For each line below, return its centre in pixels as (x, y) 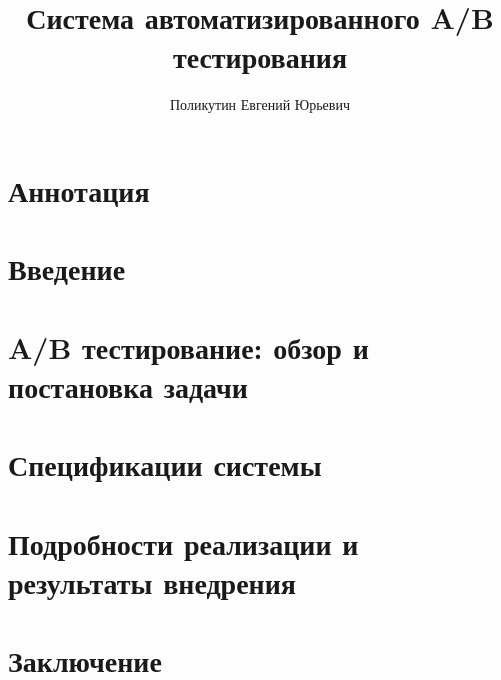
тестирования (260, 56)
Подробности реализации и (183, 542)
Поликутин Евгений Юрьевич (260, 104)
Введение (67, 268)
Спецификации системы (165, 464)
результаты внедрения (152, 581)
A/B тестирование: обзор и (188, 346)
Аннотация (79, 189)
